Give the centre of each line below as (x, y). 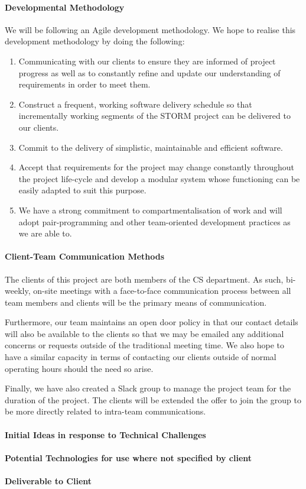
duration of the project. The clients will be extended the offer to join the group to (153, 399)
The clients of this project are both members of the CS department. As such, (144, 279)
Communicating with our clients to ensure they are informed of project (147, 61)
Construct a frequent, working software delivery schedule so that (135, 104)
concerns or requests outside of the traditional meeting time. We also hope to (145, 345)
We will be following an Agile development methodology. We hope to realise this (150, 29)
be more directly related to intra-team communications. (105, 411)
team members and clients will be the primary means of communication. (136, 302)
